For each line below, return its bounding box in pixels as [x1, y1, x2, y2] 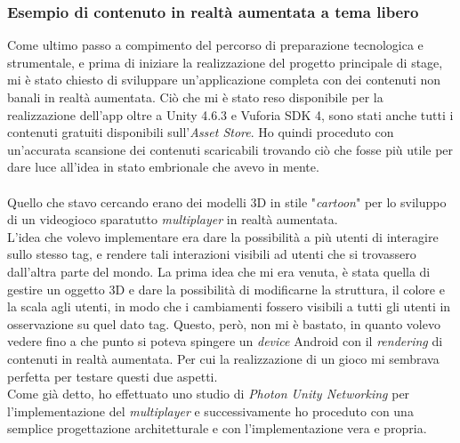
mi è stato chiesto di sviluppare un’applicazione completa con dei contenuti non [7, 70, 441, 89]
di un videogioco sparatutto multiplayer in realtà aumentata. [7, 210, 338, 229]
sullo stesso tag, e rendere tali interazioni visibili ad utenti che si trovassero [7, 245, 416, 263]
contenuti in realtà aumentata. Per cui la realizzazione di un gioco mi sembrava [7, 349, 440, 367]
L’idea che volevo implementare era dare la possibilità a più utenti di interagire [7, 227, 439, 246]
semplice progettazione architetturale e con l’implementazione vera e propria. [7, 419, 427, 438]
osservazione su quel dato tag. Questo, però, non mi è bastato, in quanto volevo [7, 314, 440, 333]
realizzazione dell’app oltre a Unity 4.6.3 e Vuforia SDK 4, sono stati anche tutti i [7, 105, 454, 124]
